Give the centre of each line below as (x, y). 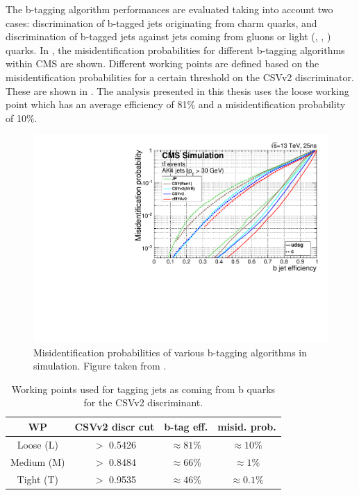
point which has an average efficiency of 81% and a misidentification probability (176, 104)
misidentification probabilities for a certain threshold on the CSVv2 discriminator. (180, 77)
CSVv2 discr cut (115, 426)
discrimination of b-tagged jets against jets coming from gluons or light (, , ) (168, 36)
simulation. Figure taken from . (100, 366)
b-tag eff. (186, 426)
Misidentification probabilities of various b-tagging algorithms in (170, 352)
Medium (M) (38, 461)
